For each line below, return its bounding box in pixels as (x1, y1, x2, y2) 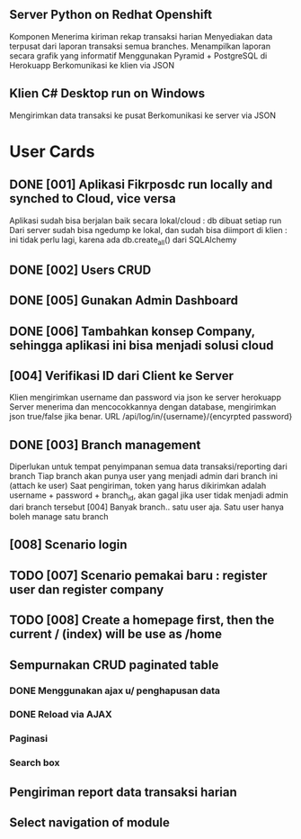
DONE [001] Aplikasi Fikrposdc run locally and (9, 177, 273, 193)
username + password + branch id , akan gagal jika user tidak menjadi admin (9, 490, 289, 503)
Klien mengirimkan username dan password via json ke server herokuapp (9, 392, 281, 403)
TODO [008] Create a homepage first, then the (9, 612, 275, 628)
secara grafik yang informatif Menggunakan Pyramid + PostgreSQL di (9, 50, 268, 61)
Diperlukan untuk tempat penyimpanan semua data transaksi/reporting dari (9, 461, 288, 472)
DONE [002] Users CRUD (9, 262, 152, 277)
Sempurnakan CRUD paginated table (9, 657, 219, 672)
